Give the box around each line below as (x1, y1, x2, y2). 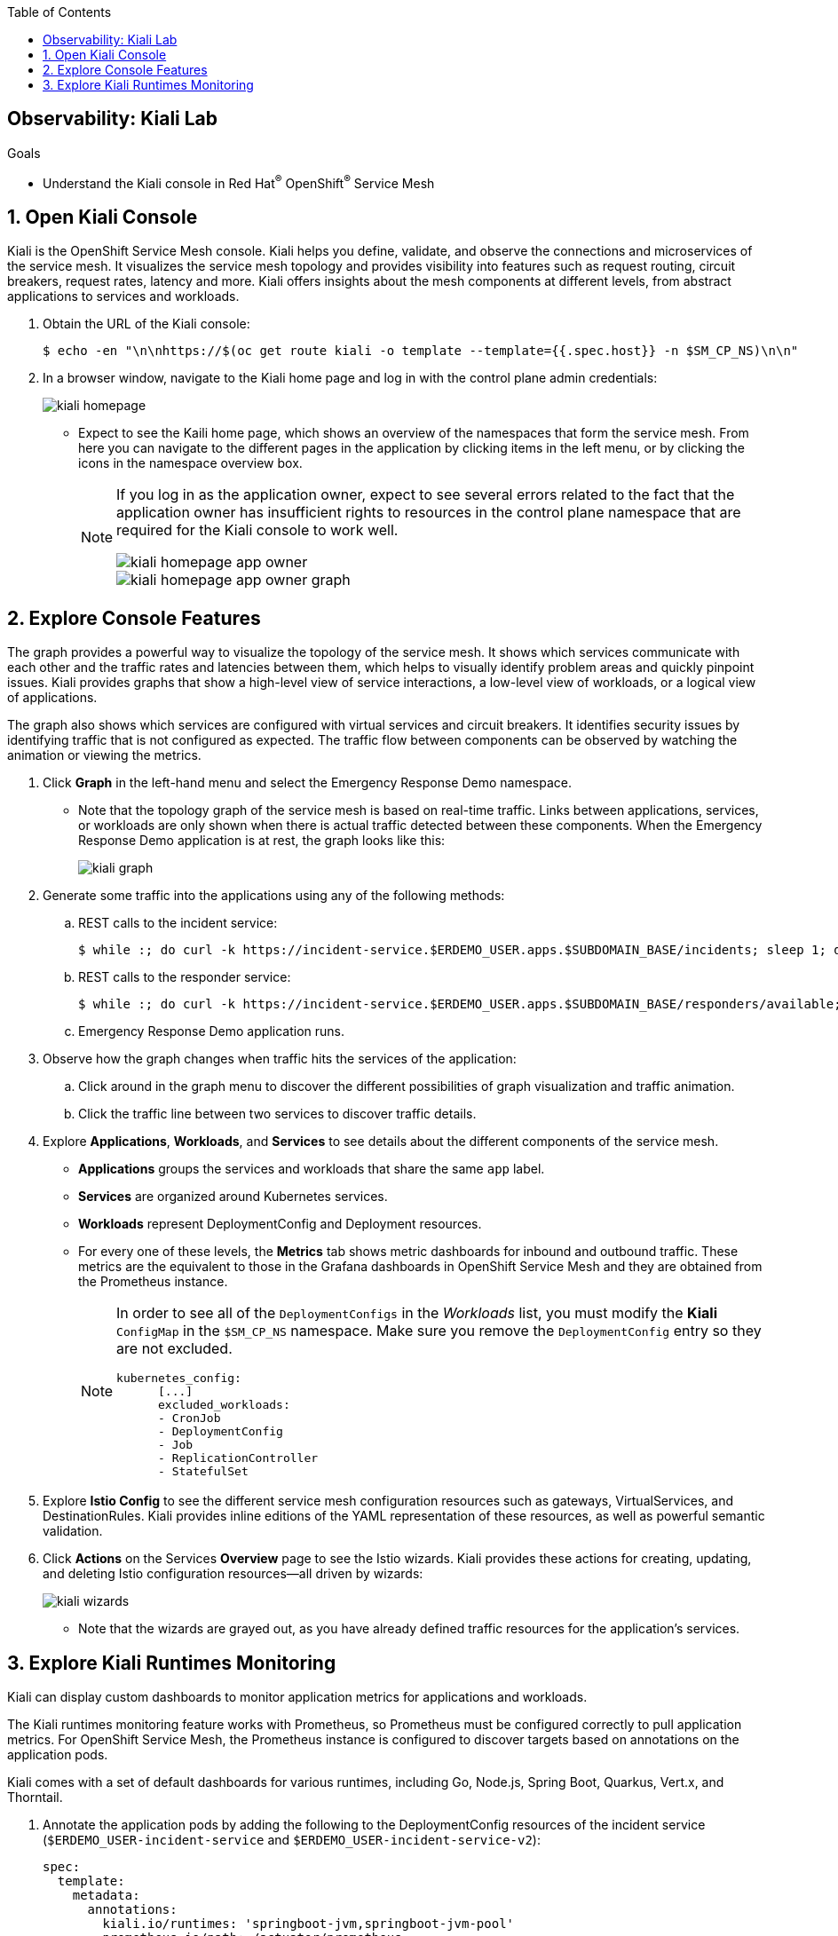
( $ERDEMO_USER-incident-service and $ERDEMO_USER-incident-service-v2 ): (43, 1832, 541, 1848)
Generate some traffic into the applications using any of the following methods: (43, 888, 505, 904)
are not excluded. (116, 1339, 233, 1358)
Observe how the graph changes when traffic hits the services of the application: (43, 1051, 517, 1067)
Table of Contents (7, 4, 112, 20)
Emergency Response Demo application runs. (78, 1023, 344, 1039)
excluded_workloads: (158, 1398, 290, 1412)
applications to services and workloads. (7, 288, 240, 304)
